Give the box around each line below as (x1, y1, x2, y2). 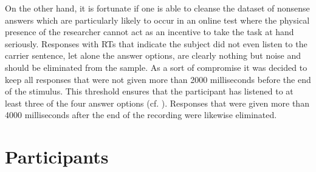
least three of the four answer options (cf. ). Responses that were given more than (5, 96, 309, 109)
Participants (5, 144, 109, 169)
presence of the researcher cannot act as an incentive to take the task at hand (5, 25, 294, 38)
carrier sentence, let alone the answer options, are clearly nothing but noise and (5, 49, 301, 62)
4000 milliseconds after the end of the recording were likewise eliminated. (5, 108, 277, 121)
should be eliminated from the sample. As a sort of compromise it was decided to (5, 61, 307, 73)
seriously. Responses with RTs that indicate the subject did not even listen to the (5, 37, 307, 50)
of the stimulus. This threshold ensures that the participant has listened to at (5, 85, 294, 98)
